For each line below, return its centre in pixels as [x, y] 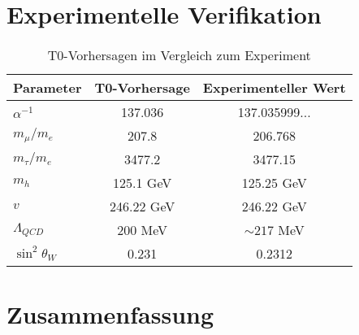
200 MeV [143, 230]
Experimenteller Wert [274, 88]
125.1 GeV [143, 183]
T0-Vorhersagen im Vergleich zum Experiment [179, 55]
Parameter [48, 88]
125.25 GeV [274, 183]
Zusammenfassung [110, 314]
